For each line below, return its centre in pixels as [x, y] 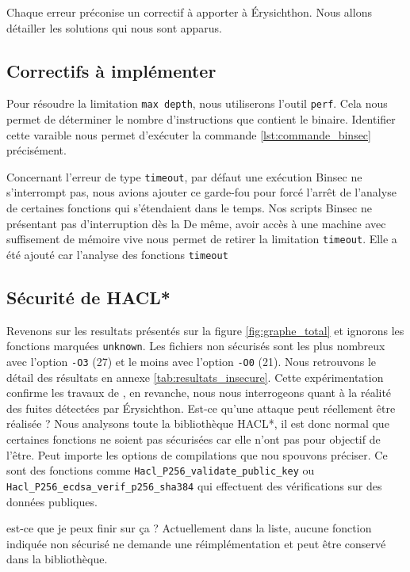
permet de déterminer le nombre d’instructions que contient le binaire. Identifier [201, 119]
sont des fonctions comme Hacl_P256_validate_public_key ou [161, 470]
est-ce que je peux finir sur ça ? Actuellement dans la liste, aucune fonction [189, 528]
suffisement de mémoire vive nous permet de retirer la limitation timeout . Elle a [202, 239]
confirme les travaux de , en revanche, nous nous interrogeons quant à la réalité [199, 393]
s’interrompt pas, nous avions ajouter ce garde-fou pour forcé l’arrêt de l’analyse [201, 192]
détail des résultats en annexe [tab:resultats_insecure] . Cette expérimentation [195, 377]
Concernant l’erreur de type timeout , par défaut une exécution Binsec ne [184, 176]
